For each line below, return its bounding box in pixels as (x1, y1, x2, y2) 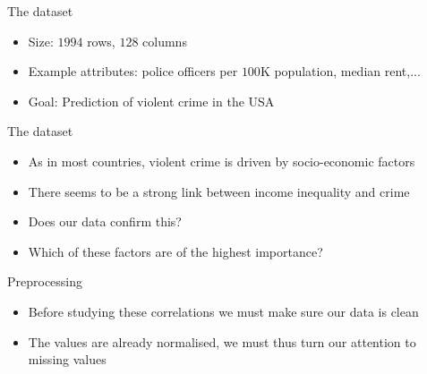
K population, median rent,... (260, 62, 421, 81)
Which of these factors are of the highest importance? (28, 242, 323, 260)
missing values (28, 350, 107, 369)
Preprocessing (7, 272, 83, 291)
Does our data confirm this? (28, 212, 182, 231)
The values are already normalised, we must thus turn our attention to (28, 332, 416, 351)
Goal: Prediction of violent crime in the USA (28, 91, 275, 110)
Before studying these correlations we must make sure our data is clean (28, 302, 419, 320)
